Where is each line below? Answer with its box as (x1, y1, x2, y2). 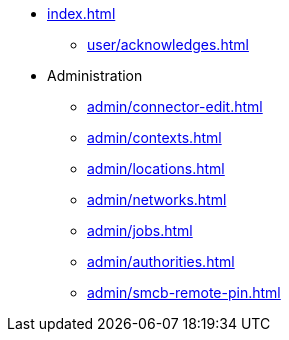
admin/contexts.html (87, 129, 222, 146)
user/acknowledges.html (87, 36, 249, 53)
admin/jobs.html (87, 222, 193, 239)
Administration (47, 67, 143, 84)
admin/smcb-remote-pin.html (87, 284, 281, 301)
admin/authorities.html (87, 253, 235, 270)
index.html (47, 5, 116, 22)
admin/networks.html (87, 191, 227, 208)
